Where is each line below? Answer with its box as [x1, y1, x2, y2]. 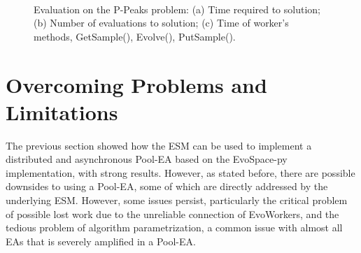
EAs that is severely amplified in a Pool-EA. [6, 233, 196, 248]
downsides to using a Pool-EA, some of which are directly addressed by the [6, 179, 328, 194]
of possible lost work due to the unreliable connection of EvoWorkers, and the [6, 206, 339, 221]
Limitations [6, 97, 118, 126]
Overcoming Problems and [6, 70, 267, 99]
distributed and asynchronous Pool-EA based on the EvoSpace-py [6, 152, 288, 166]
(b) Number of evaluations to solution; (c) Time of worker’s [34, 15, 289, 30]
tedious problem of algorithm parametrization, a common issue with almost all [6, 220, 343, 235]
